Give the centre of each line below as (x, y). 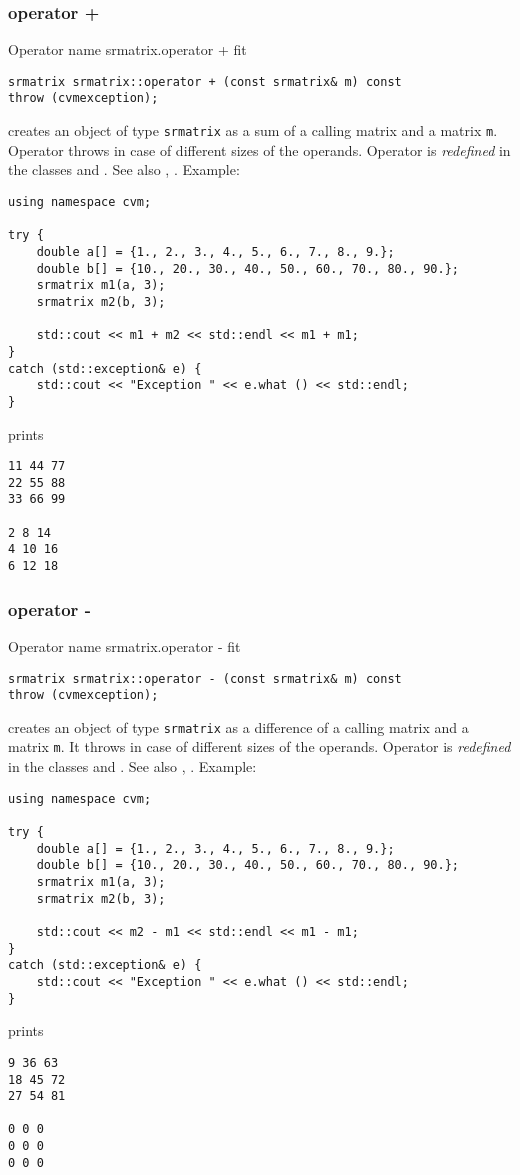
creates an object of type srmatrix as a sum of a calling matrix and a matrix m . (253, 130)
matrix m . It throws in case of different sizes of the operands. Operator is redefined (259, 746)
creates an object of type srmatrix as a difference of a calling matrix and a (238, 726)
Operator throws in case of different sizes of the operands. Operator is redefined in (259, 149)
